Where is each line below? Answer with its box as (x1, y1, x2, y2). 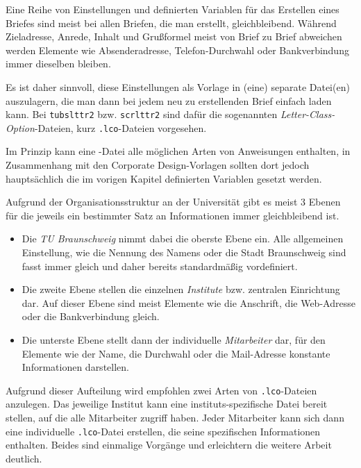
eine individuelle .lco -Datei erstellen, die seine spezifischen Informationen (6, 424, 321, 438)
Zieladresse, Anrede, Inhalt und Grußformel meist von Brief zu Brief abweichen (6, 29, 342, 44)
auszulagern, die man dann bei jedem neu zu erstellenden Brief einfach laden (6, 93, 332, 108)
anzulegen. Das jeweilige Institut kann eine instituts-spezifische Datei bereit (6, 396, 328, 411)
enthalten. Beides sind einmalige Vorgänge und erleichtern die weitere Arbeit (6, 437, 332, 452)
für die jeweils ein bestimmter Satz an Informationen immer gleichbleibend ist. (6, 208, 339, 222)
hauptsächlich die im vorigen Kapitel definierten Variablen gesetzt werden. (6, 171, 322, 185)
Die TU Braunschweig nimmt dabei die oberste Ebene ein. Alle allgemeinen (22, 231, 344, 246)
